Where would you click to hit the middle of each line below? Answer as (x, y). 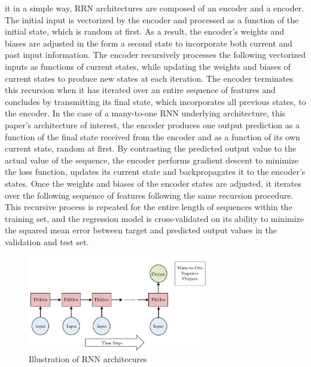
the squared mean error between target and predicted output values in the (141, 230)
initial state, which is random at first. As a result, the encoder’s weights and (144, 31)
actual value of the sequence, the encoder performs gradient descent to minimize (152, 160)
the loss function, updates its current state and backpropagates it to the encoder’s (155, 172)
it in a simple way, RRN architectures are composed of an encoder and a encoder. (155, 8)
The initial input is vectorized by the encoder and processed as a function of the (152, 19)
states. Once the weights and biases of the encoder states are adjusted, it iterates (153, 183)
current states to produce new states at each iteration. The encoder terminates (149, 78)
